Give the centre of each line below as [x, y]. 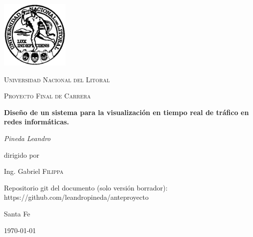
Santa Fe [17, 213]
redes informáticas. [37, 122]
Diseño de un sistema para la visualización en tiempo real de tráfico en [126, 112]
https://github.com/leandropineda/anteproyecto [76, 197]
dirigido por [22, 154]
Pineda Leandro [27, 138]
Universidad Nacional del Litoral [57, 79]
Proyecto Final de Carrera [48, 96]
